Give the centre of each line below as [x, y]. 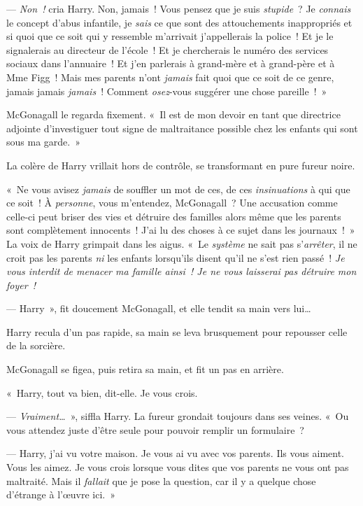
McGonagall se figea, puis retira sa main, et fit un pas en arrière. [145, 369]
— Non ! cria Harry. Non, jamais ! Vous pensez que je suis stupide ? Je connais [179, 8]
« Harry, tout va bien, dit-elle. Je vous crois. [102, 392]
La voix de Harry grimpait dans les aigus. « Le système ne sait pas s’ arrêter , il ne [182, 243]
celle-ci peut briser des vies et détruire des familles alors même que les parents [174, 216]
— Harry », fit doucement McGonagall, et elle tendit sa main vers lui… [159, 308]
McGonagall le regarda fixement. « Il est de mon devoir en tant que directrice [173, 114]
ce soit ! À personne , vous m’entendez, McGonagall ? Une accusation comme [172, 203]
